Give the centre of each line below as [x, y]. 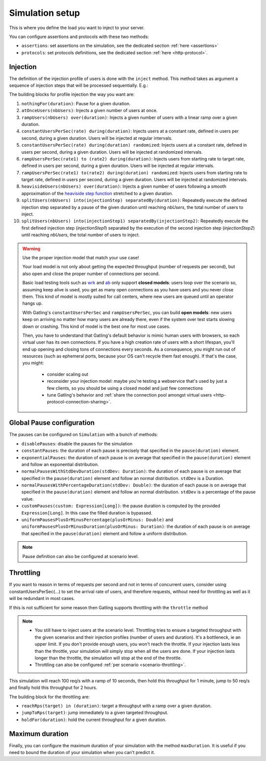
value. [28, 499]
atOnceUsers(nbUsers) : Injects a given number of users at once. [89, 111]
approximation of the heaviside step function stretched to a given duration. [97, 193]
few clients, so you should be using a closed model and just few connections [125, 388]
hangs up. [33, 303]
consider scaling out [68, 374]
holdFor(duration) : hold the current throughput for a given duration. [94, 720]
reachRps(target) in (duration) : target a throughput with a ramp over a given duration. [116, 706]
